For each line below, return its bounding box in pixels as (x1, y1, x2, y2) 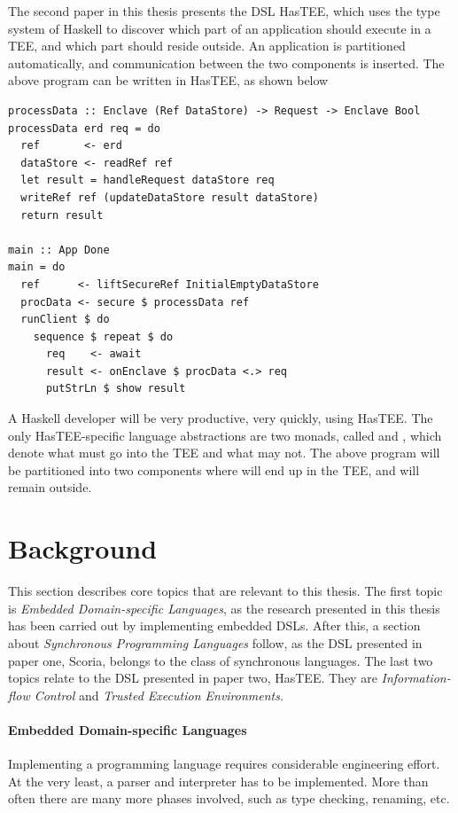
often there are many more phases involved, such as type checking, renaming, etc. (8, 789, 450, 808)
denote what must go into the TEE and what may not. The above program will (8, 443, 440, 462)
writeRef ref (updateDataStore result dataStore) (20, 191, 319, 204)
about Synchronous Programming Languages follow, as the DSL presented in (8, 633, 423, 652)
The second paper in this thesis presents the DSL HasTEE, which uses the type (8, 2, 440, 20)
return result (20, 208, 104, 222)
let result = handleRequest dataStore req (20, 174, 275, 187)
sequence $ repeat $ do (33, 330, 174, 343)
